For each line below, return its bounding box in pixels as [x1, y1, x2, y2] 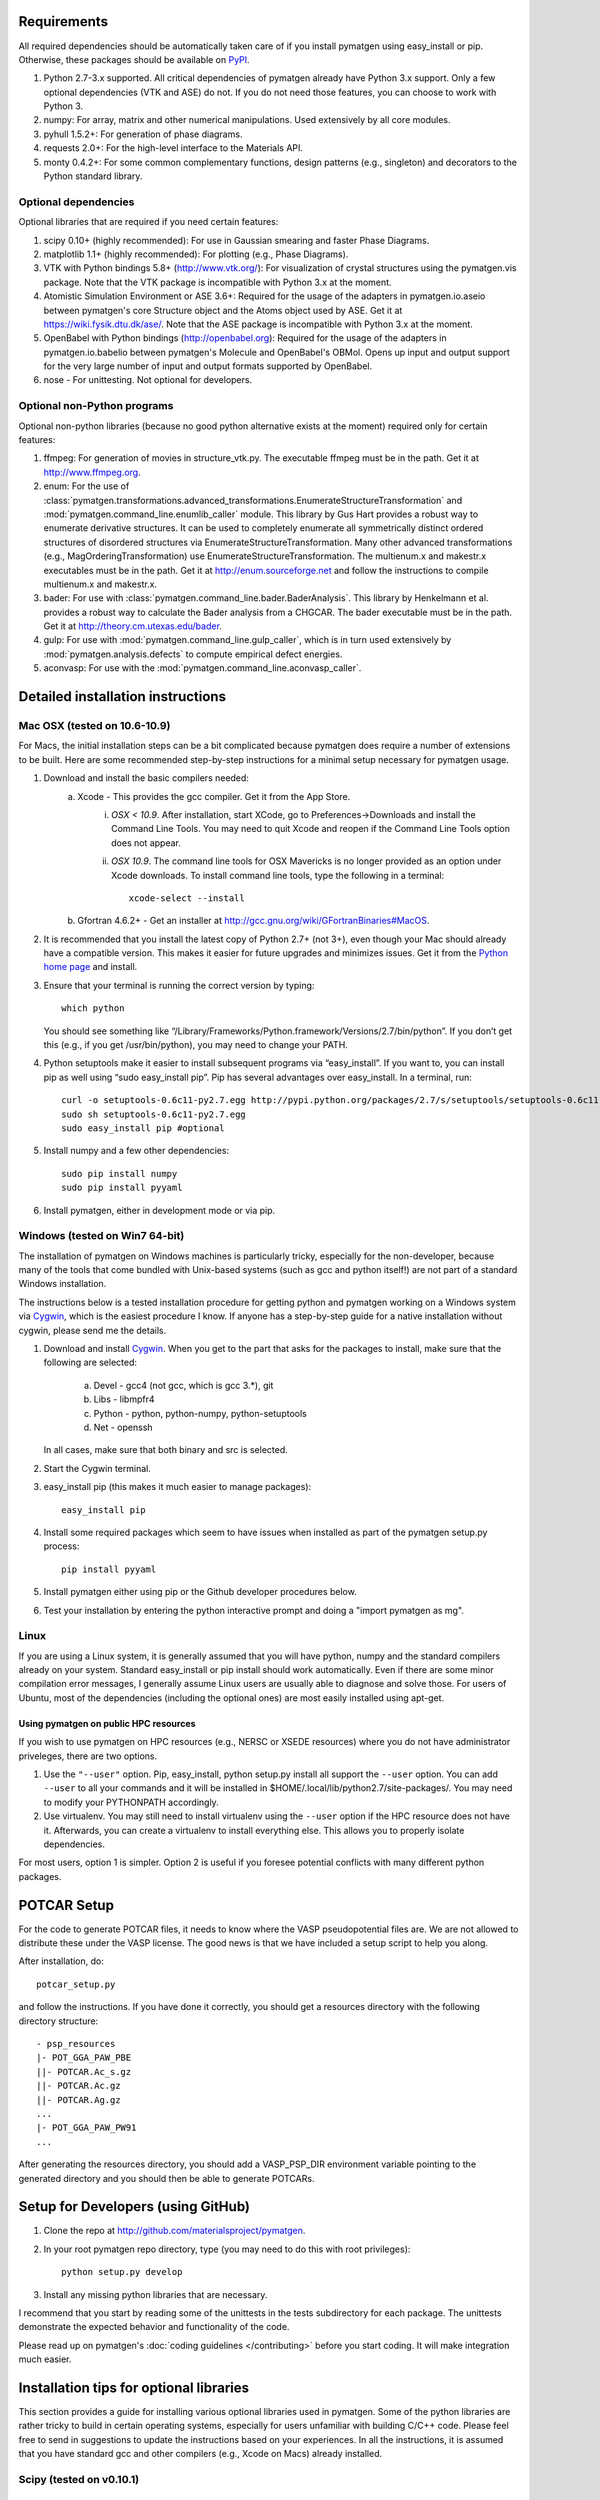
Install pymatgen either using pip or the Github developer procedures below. [43, 1586, 357, 1598]
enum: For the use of [43, 480, 130, 492]
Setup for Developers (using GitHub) [18, 2198, 250, 2215]
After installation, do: [18, 1955, 104, 1967]
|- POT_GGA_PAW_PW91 [36, 2122, 137, 2134]
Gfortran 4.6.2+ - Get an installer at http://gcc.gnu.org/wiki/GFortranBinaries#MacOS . [77, 915, 430, 927]
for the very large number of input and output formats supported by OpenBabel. [43, 360, 373, 372]
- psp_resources [36, 2038, 116, 2049]
